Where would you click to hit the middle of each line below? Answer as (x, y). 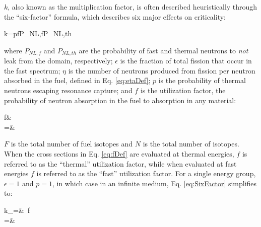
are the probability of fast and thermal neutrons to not (164, 50)
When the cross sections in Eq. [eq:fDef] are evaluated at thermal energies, (119, 153)
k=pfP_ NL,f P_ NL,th (38, 33)
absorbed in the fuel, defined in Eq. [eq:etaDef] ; (77, 80)
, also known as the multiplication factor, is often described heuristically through (133, 7)
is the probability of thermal (202, 80)
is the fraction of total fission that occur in (186, 61)
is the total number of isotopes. (191, 144)
